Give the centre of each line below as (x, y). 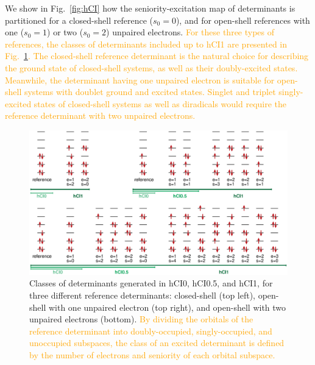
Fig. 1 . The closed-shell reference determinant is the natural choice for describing (157, 56)
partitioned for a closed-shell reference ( (79, 20)
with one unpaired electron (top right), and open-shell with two (167, 307)
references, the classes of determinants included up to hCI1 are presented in (146, 44)
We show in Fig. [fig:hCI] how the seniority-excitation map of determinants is (150, 8)
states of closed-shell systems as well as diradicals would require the (160, 103)
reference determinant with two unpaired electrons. (100, 115)
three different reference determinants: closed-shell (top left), (143, 295)
